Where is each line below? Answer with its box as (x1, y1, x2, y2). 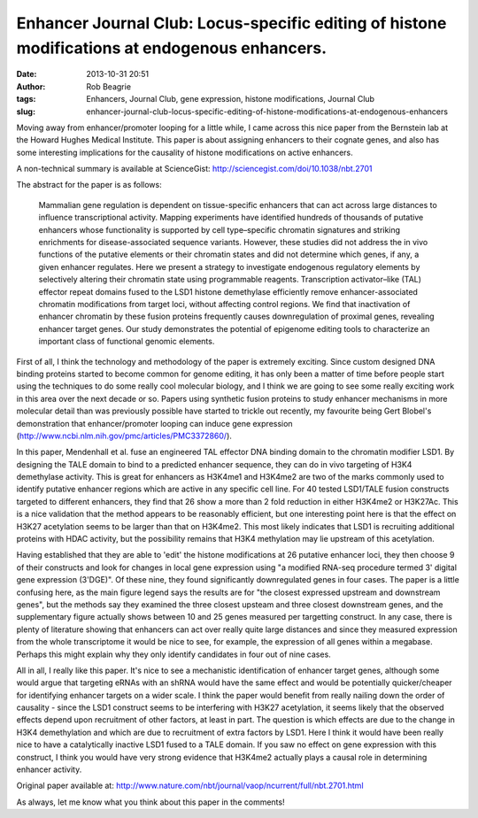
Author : (16, 81, 46, 92)
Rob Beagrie (86, 81, 132, 92)
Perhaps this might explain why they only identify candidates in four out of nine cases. (16, 649, 331, 660)
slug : (16, 106, 35, 117)
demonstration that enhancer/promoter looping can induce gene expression (16, 418, 293, 428)
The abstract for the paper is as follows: (16, 180, 163, 190)
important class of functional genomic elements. (38, 336, 215, 347)
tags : (16, 94, 36, 104)
